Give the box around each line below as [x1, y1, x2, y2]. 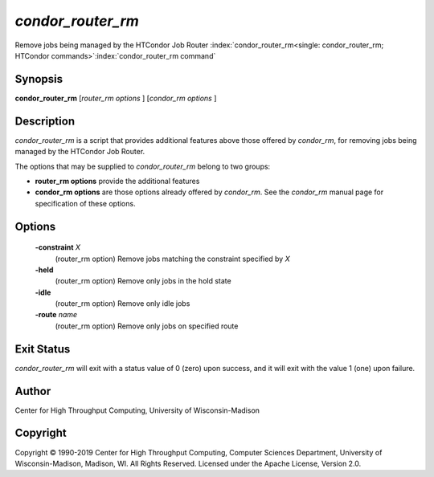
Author [14, 384, 51, 397]
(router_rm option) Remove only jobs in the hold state [55, 276, 232, 286]
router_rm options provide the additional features [35, 176, 200, 185]
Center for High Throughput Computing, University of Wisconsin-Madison [14, 406, 260, 415]
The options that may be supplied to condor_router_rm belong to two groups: [14, 161, 271, 171]
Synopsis [14, 72, 63, 86]
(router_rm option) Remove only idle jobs [55, 299, 190, 308]
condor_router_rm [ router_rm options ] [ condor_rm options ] [14, 93, 217, 103]
